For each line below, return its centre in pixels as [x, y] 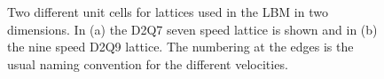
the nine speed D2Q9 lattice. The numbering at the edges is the [180, 47]
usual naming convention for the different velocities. [148, 63]
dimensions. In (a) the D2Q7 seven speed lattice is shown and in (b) [192, 29]
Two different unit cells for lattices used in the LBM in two [168, 12]
